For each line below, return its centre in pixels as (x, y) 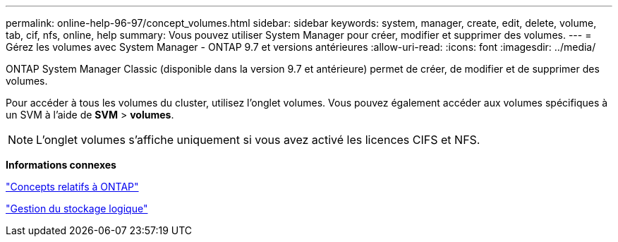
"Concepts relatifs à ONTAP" (72, 187)
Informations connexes (61, 165)
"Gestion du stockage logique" (77, 208)
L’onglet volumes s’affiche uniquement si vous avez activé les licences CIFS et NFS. (258, 140)
